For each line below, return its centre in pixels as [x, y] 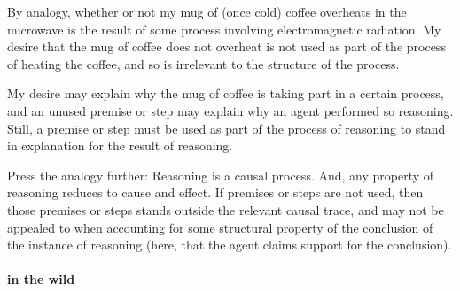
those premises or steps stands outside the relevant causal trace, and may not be [226, 209]
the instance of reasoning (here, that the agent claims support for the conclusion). [230, 245]
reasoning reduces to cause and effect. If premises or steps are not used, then [215, 192]
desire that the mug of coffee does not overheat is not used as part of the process [226, 46]
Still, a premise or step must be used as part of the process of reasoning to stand [226, 128]
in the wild [41, 279]
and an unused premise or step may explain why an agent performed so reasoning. [230, 110]
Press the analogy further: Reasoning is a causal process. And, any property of [221, 175]
